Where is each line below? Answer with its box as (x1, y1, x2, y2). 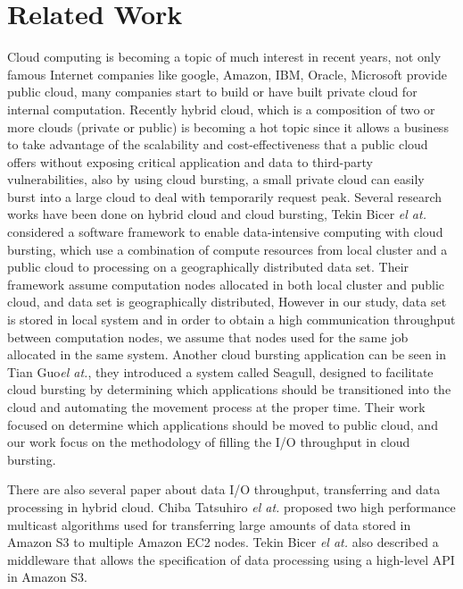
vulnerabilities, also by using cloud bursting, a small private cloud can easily (7, 170, 425, 189)
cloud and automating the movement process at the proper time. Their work (7, 398, 426, 416)
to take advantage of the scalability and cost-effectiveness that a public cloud (7, 135, 428, 154)
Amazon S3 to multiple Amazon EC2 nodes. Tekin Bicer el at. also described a (7, 533, 439, 551)
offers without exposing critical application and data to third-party (7, 152, 373, 171)
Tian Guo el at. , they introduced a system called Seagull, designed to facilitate (7, 362, 434, 381)
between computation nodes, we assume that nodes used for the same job (7, 327, 409, 346)
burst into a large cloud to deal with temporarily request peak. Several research (7, 187, 442, 206)
